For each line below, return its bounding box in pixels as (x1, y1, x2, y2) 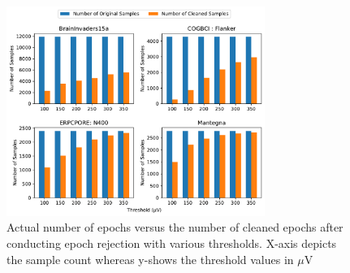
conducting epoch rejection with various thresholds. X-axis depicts (6, 234, 337, 251)
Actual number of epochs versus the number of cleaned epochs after (6, 219, 344, 236)
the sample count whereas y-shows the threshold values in (6, 250, 294, 267)
